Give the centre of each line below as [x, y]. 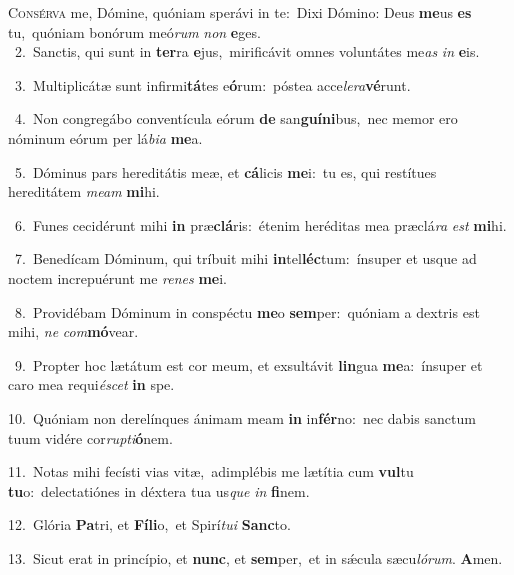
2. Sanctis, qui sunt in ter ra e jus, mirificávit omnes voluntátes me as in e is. [247, 51]
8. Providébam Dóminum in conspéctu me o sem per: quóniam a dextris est [247, 311]
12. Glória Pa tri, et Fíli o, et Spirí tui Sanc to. [149, 524]
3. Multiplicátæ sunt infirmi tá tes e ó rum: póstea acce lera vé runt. [212, 84]
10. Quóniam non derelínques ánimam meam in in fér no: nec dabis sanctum [242, 417]
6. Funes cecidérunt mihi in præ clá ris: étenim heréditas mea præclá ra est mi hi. [260, 224]
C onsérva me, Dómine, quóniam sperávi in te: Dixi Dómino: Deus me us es [240, 12]
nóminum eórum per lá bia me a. [105, 137]
